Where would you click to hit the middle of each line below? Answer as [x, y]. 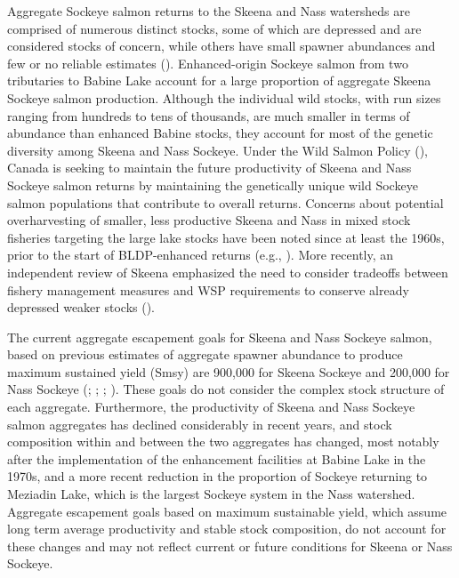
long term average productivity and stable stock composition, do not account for [227, 529]
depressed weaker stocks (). [81, 307]
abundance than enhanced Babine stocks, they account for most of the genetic [220, 133]
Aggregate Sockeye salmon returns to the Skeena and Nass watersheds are [209, 11]
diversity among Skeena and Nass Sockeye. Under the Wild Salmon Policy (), [218, 150]
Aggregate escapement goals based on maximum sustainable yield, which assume [227, 511]
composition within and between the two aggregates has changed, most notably [223, 442]
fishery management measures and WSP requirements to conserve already [208, 289]
